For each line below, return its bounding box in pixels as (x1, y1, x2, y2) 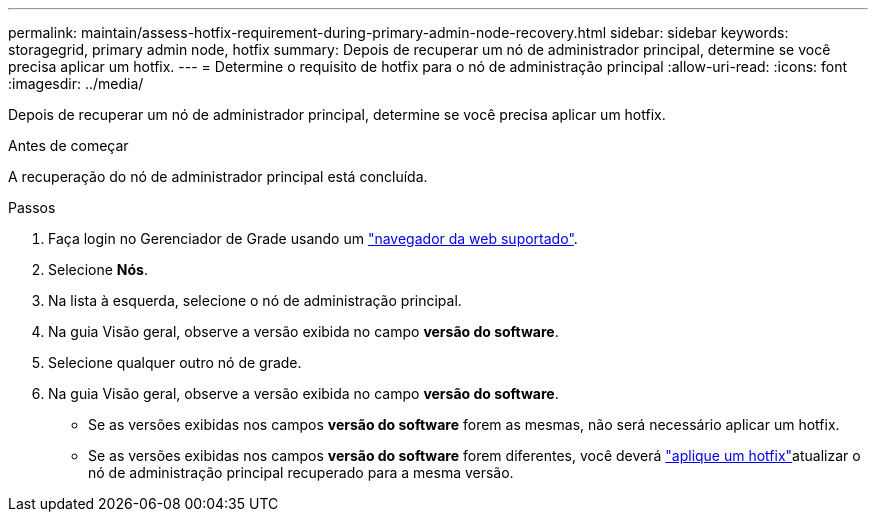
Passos (8, 199, 56, 216)
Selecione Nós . (48, 261, 149, 278)
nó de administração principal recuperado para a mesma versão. (88, 464, 514, 481)
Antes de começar (8, 137, 129, 154)
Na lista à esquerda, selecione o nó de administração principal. (48, 292, 462, 309)
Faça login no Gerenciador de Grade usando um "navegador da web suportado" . (48, 230, 578, 247)
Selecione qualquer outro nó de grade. (48, 354, 302, 371)
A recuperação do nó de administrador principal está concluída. (8, 168, 428, 185)
